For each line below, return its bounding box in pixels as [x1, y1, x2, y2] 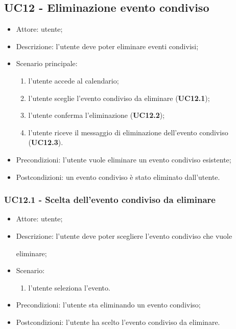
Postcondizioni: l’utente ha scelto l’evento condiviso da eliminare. [16, 316, 220, 327]
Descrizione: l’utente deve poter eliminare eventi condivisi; [16, 40, 199, 51]
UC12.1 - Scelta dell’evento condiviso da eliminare [4, 193, 216, 206]
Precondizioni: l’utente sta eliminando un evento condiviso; [16, 299, 201, 310]
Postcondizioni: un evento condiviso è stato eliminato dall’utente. [16, 171, 220, 182]
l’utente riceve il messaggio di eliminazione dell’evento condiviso [28, 127, 228, 137]
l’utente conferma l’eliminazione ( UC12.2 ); [28, 110, 165, 120]
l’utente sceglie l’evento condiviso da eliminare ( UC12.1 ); [28, 92, 210, 103]
